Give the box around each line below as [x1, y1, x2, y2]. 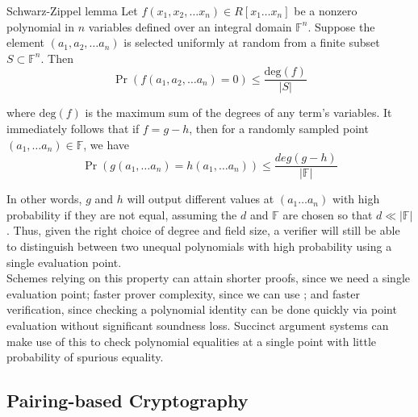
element [6, 34, 45, 51]
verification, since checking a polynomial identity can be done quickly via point [6, 301, 397, 318]
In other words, [6, 190, 82, 207]
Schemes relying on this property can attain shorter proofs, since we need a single [6, 269, 411, 286]
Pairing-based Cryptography [6, 388, 249, 413]
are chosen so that [282, 206, 373, 223]
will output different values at [127, 190, 274, 207]
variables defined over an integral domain [88, 18, 292, 35]
